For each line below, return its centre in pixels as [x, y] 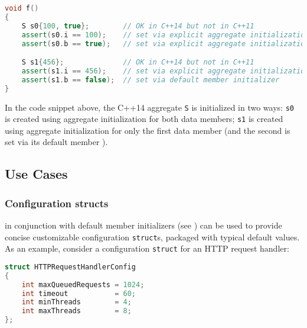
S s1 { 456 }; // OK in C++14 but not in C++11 [138, 62]
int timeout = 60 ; [79, 293]
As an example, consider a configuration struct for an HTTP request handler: [147, 248]
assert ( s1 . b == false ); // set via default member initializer [151, 80]
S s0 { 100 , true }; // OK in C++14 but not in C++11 [138, 26]
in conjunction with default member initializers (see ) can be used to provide [143, 225]
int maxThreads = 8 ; [76, 311]
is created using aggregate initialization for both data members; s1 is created [144, 119]
